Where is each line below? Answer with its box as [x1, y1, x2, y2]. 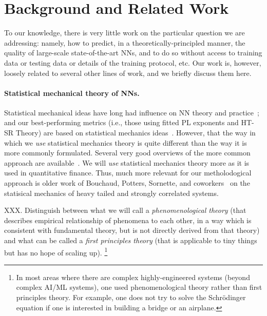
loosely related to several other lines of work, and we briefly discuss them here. [4, 67, 252, 78]
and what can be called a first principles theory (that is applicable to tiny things [4, 235, 257, 246]
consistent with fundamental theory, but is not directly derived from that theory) [4, 225, 260, 235]
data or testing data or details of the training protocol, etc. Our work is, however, [4, 57, 261, 68]
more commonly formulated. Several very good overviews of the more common [4, 147, 251, 158]
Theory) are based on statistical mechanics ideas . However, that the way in [15, 127, 256, 138]
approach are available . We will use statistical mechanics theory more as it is [4, 157, 250, 168]
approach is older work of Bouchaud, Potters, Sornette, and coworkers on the [4, 177, 250, 188]
